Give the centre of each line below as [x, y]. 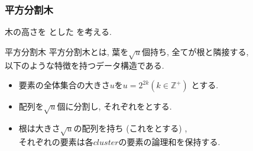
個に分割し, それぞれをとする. [114, 106]
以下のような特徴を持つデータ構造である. [85, 65]
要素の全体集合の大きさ [64, 85]
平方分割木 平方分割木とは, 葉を [67, 51]
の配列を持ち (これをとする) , [130, 128]
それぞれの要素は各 [56, 141]
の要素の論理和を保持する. [169, 141]
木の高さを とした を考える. [58, 32]
